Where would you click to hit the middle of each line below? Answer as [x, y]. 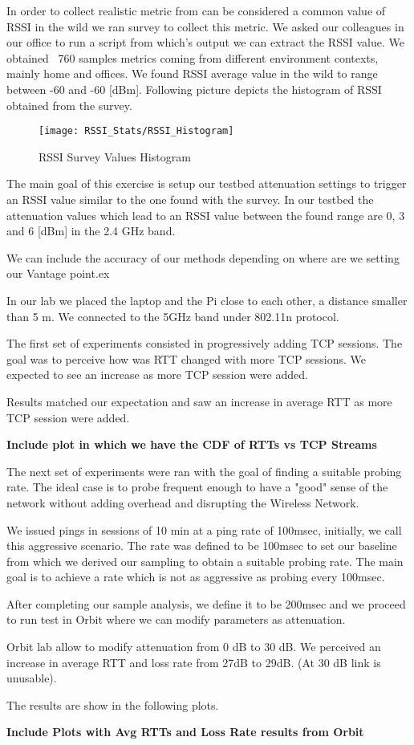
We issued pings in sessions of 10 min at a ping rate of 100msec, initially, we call [204, 529]
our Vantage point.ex [58, 273]
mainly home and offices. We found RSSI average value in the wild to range [192, 73]
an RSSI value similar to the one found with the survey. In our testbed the [190, 199]
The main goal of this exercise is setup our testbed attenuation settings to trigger [207, 183]
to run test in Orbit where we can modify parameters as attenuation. [176, 619]
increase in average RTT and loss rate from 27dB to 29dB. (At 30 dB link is [194, 662]
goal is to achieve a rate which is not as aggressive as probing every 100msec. [196, 577]
